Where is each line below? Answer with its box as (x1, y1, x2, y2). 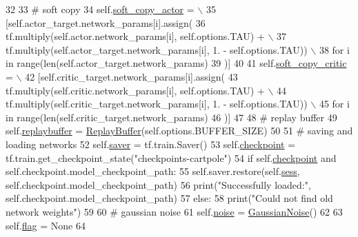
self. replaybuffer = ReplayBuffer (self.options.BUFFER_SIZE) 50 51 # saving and (6, 123, 353, 138)
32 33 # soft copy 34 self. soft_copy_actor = (6, 2, 195, 16)
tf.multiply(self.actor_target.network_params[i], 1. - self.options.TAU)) (6, 42, 308, 56)
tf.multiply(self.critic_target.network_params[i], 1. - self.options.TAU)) (6, 96, 308, 111)
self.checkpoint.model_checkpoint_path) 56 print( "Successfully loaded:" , (6, 177, 311, 192)
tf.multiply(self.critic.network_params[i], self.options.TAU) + (6, 83, 265, 97)
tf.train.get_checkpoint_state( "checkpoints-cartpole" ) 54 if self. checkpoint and (6, 150, 337, 165)
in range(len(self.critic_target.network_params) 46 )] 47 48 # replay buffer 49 (6, 110, 337, 124)
